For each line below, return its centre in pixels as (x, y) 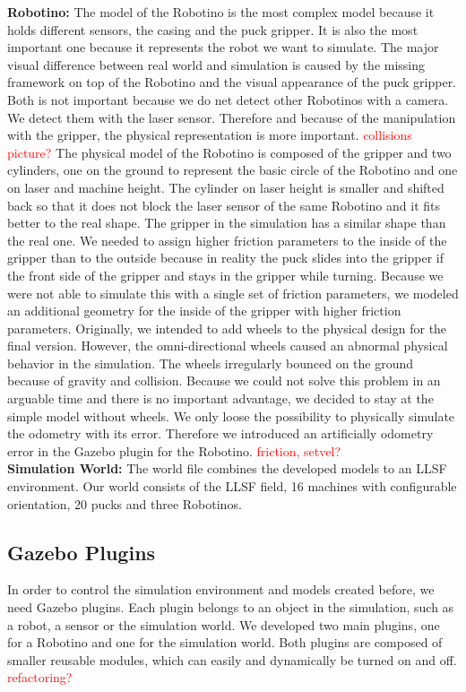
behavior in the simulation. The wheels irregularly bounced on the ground (211, 363)
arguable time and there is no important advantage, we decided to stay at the (220, 398)
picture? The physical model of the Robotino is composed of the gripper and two (229, 152)
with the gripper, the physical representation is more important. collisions (210, 135)
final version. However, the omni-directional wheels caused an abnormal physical (228, 346)
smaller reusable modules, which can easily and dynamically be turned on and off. (232, 659)
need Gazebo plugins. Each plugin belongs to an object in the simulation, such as (231, 607)
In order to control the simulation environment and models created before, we (221, 589)
